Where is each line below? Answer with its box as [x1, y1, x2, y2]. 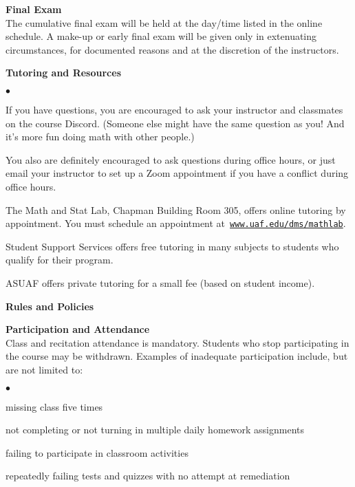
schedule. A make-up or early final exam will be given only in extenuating [6, 29, 317, 43]
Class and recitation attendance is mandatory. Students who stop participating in [6, 335, 349, 349]
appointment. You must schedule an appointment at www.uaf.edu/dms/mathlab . [6, 216, 346, 230]
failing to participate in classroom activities [6, 445, 189, 459]
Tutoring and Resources [6, 65, 121, 80]
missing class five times [6, 399, 103, 413]
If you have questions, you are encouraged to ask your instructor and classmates [6, 102, 343, 116]
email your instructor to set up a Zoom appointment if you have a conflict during [6, 166, 349, 180]
